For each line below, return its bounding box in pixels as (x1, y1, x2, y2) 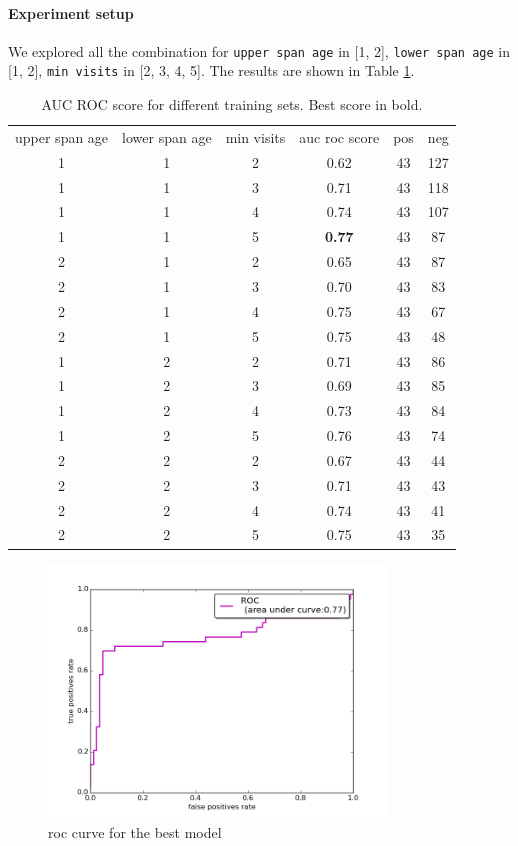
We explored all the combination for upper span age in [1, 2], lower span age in (8, 40, 510, 61)
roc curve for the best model (48, 821, 222, 842)
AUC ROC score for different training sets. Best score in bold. (41, 94, 423, 115)
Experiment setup (8, 2, 134, 23)
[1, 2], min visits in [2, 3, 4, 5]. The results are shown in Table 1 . (8, 60, 415, 81)
